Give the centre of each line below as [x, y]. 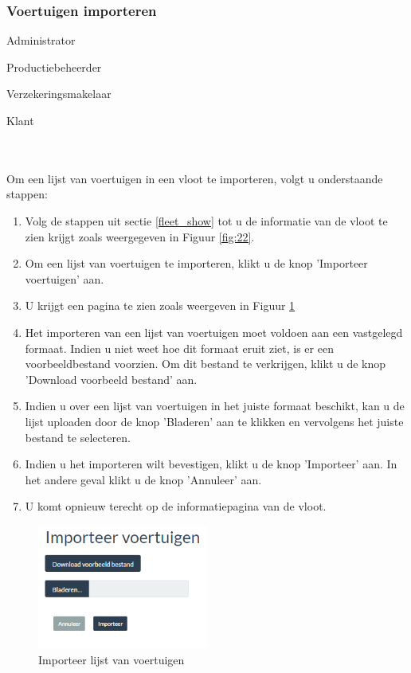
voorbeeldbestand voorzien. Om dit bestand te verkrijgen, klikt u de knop [205, 364]
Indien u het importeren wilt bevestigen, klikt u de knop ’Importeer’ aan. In [211, 464]
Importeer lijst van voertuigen [112, 659]
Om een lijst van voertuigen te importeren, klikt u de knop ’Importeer [196, 263]
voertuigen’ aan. [65, 278]
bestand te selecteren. [78, 437]
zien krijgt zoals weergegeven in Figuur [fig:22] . [140, 236]
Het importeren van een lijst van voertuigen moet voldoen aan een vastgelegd [214, 332]
